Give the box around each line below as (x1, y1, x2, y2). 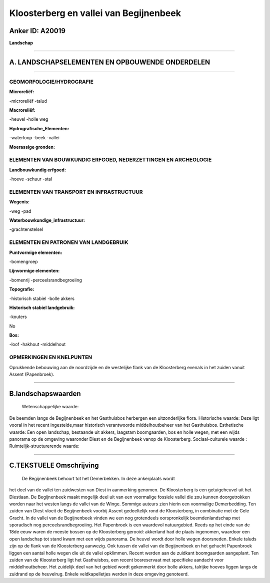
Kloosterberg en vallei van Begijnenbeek (9, 8, 181, 19)
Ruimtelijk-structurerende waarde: (9, 443, 79, 449)
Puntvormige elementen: (9, 249, 62, 255)
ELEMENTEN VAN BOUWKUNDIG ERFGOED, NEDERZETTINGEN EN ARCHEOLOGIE (9, 156, 212, 163)
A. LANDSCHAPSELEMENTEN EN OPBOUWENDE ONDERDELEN (9, 58, 210, 66)
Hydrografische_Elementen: (9, 125, 69, 131)
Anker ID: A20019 (9, 27, 66, 35)
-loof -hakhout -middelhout (9, 341, 66, 348)
